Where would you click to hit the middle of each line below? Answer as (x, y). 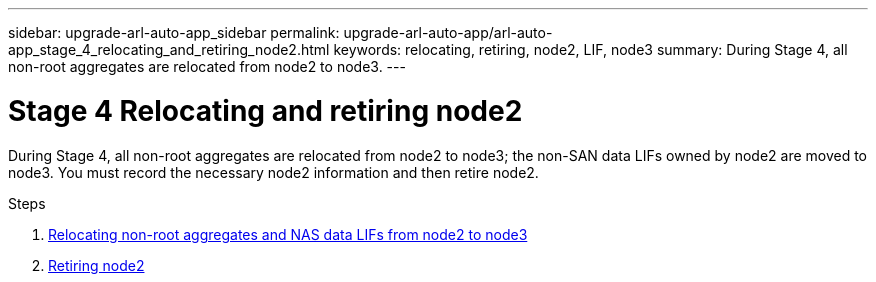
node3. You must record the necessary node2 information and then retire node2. (273, 172)
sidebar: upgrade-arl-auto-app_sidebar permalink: (174, 32)
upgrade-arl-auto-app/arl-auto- (448, 32)
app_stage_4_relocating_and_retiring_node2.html (169, 49)
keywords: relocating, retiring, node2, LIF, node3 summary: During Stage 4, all (590, 49)
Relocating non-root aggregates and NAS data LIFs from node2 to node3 (288, 234)
